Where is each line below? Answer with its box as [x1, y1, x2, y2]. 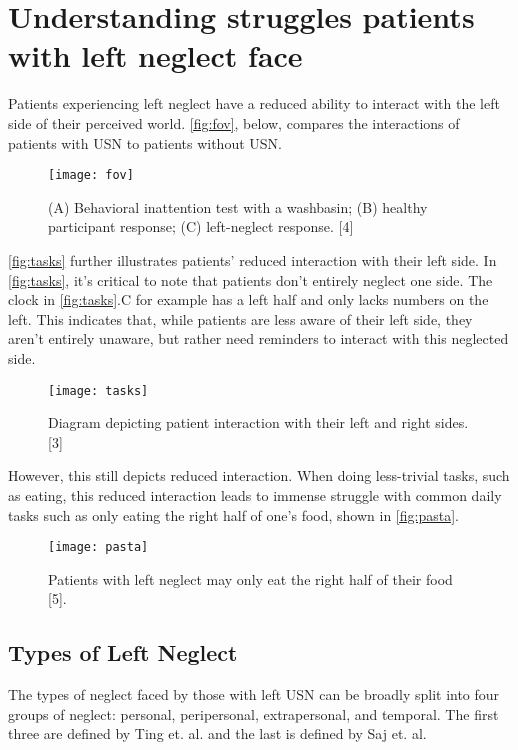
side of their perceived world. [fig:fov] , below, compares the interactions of [8, 112, 460, 133]
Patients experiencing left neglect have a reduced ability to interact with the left [8, 93, 500, 114]
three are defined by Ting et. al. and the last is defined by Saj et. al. [8, 723, 427, 744]
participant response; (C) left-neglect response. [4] [48, 216, 354, 237]
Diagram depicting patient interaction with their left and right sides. [48, 412, 469, 433]
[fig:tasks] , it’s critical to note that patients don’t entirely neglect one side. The [8, 269, 493, 290]
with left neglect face [8, 35, 303, 76]
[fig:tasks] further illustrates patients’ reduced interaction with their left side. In [8, 249, 497, 270]
